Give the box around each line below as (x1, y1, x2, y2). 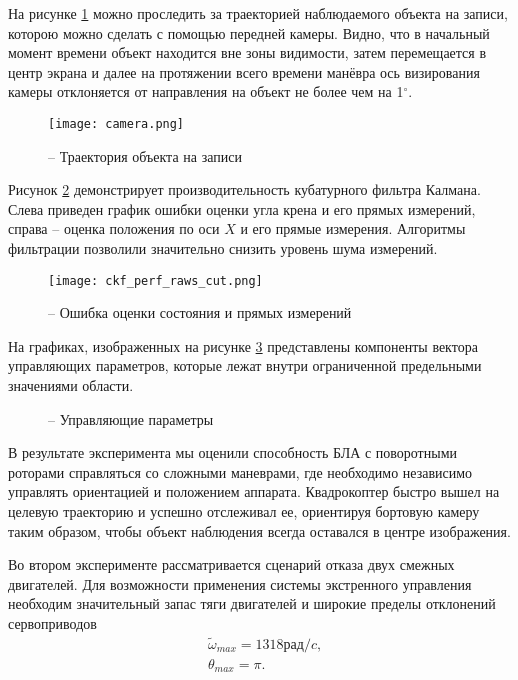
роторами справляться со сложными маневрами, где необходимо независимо (8, 461, 473, 482)
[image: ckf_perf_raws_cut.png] (48, 273, 263, 288)
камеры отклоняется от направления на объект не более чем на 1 (8, 81, 404, 102)
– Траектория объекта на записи (48, 145, 242, 166)
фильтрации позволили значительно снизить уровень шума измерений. (8, 238, 438, 258)
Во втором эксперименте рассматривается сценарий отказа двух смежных (8, 554, 455, 575)
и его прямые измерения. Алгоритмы (240, 218, 466, 239)
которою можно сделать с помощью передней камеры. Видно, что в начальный (8, 22, 490, 43)
